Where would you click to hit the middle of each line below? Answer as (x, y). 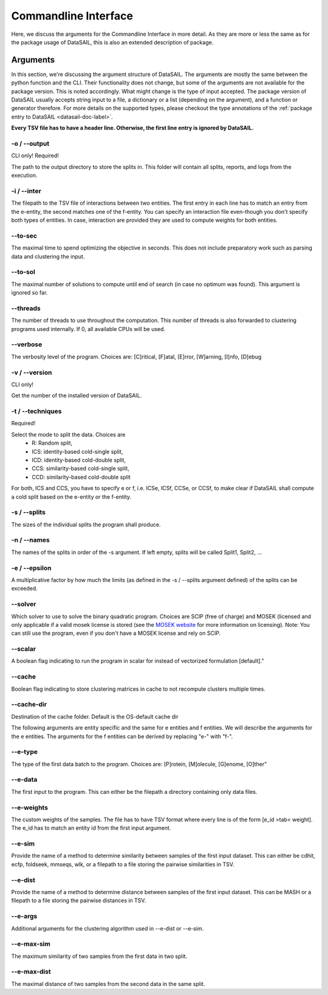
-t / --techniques (36, 411)
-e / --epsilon (31, 568)
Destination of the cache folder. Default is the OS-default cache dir (95, 716)
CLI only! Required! (35, 156)
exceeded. (24, 589)
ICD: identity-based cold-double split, (79, 460)
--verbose (27, 344)
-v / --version (32, 372)
